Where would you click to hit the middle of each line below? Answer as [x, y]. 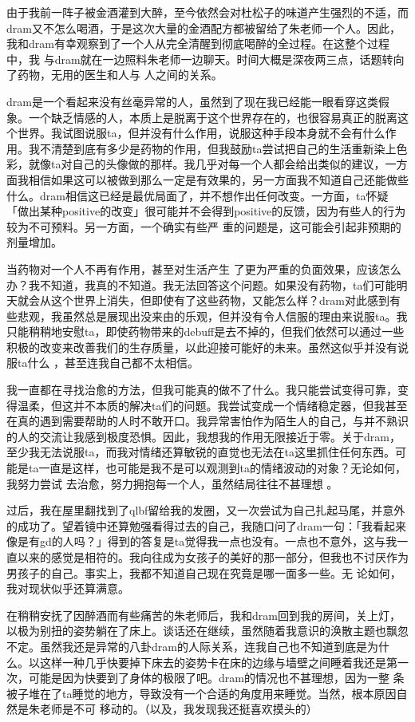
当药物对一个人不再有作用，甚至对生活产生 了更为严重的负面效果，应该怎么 [204, 268]
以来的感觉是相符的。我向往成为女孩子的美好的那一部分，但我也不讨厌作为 [213, 557]
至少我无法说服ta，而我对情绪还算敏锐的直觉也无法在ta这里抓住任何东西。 [201, 452]
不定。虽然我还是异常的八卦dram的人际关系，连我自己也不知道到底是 [187, 646]
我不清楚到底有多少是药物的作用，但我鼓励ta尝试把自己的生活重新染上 [212, 148]
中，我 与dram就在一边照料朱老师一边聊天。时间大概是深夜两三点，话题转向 [206, 59]
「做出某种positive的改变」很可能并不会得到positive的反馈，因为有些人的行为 [206, 211]
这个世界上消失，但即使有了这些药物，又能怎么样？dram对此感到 [220, 300]
